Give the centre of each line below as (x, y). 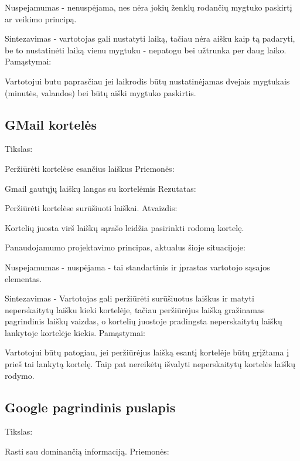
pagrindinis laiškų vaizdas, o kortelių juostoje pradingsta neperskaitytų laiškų (144, 321)
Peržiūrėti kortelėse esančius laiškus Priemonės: (90, 168)
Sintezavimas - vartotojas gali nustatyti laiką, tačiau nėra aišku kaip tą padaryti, (150, 38)
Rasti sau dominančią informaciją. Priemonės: (87, 451)
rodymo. (20, 375)
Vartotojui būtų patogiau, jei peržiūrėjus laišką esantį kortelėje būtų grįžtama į (147, 352)
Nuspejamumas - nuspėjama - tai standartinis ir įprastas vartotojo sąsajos (137, 267)
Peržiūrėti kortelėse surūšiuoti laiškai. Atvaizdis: (91, 208)
